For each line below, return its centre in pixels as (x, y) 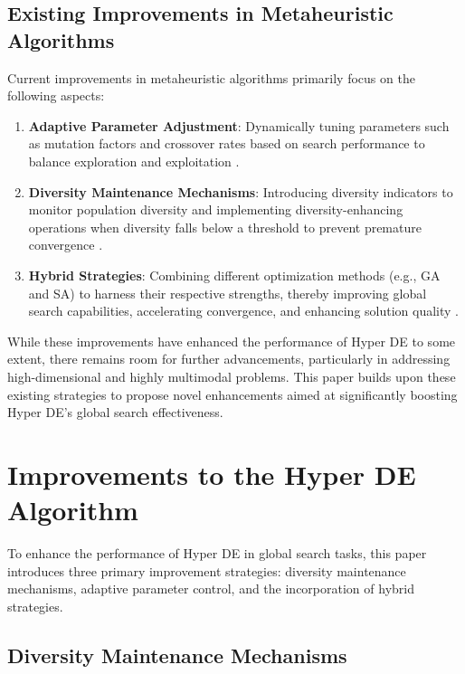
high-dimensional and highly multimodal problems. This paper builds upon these (232, 376)
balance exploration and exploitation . (134, 161)
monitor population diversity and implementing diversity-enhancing (216, 209)
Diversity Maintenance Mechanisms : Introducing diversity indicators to (241, 191)
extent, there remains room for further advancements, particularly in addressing (229, 359)
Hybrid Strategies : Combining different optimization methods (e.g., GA (234, 275)
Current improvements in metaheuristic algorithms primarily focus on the (211, 77)
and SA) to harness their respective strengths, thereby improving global (228, 293)
